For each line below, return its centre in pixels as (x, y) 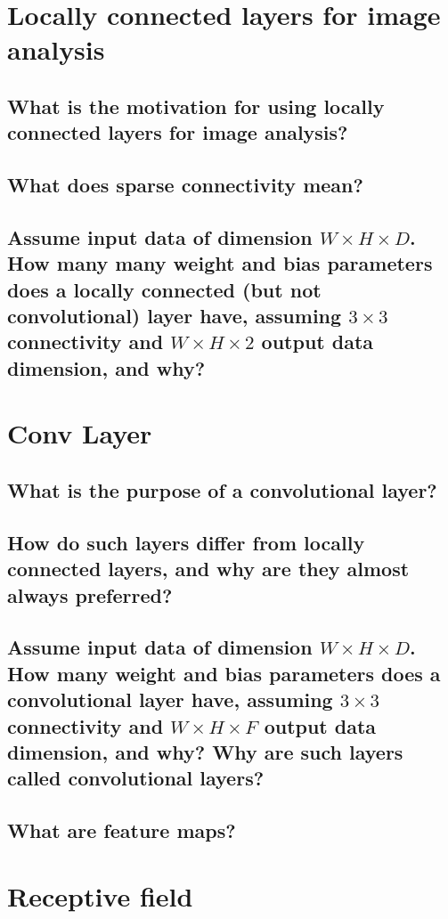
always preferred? (90, 594)
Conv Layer (80, 433)
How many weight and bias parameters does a (224, 673)
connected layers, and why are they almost (208, 569)
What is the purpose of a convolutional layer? (222, 490)
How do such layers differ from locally (186, 542)
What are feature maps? (122, 830)
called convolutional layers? (136, 778)
